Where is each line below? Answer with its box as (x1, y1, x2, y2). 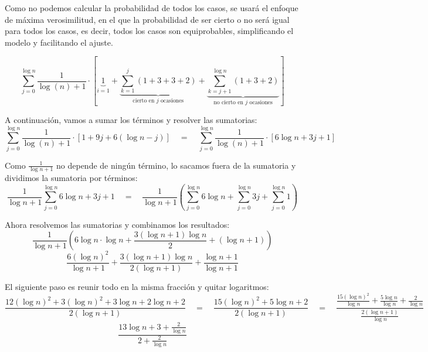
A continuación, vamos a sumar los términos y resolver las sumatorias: (5, 113, 257, 125)
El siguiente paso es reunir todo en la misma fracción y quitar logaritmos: (5, 280, 269, 292)
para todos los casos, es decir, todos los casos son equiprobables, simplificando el (5, 25, 294, 37)
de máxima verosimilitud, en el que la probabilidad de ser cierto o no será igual (5, 13, 290, 25)
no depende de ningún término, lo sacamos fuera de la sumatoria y (56, 159, 296, 171)
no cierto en (213, 100, 243, 106)
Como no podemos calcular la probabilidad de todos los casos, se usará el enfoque (5, 2, 298, 13)
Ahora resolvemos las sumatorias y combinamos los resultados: (5, 218, 230, 230)
